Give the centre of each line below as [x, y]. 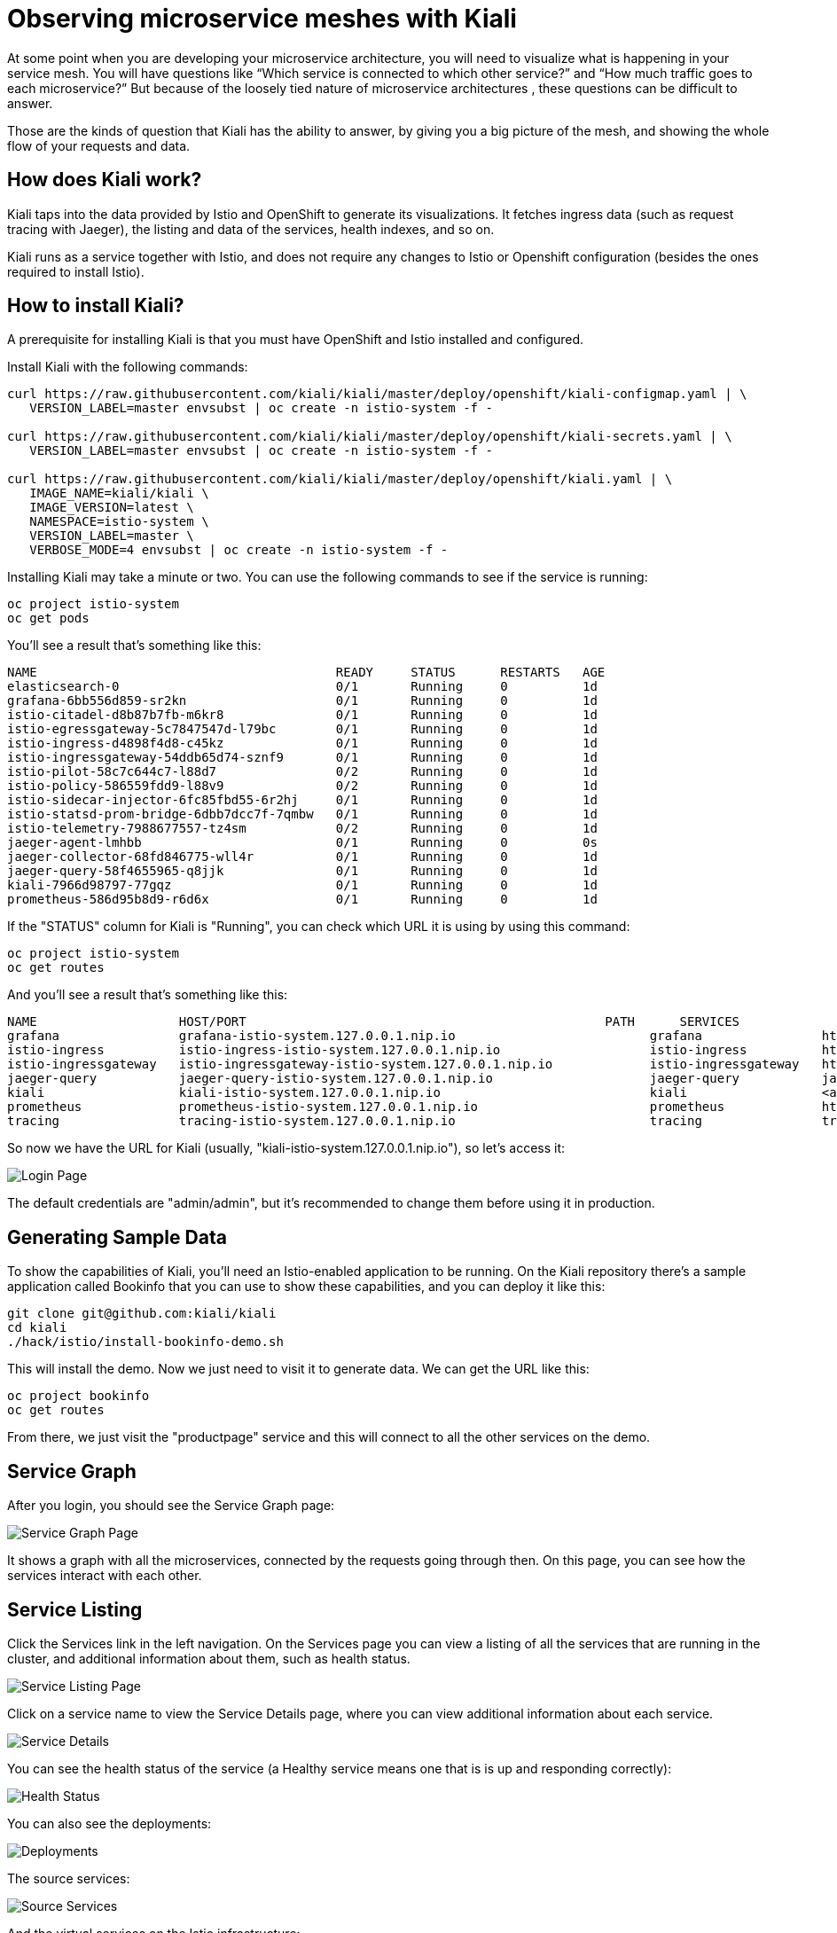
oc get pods [48, 618]
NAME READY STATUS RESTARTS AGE [306, 673]
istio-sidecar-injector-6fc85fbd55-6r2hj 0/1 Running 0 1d [302, 800]
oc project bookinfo [78, 1396]
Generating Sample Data [117, 1237]
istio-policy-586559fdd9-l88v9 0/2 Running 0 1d [302, 786]
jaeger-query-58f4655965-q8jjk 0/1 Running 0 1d [302, 871]
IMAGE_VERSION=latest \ [112, 508]
